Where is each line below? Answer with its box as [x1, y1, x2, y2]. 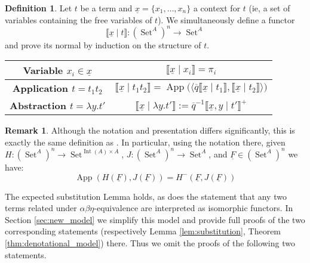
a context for [193, 2, 241, 14]
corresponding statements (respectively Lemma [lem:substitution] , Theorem [5, 225, 281, 237]
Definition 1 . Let [5, 2, 72, 14]
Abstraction [10, 98, 66, 113]
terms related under [5, 202, 77, 214]
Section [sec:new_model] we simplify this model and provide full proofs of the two [5, 213, 305, 225]
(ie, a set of [248, 2, 290, 14]
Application [12, 81, 69, 95]
